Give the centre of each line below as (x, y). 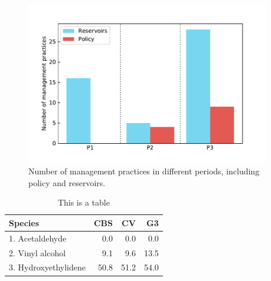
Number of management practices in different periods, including (144, 171)
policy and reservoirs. (67, 182)
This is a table (84, 202)
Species (24, 222)
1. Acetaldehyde (38, 238)
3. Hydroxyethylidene (47, 267)
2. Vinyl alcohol (37, 252)
